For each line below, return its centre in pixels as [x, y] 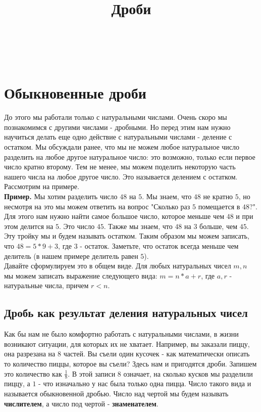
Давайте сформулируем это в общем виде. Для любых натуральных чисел [118, 266]
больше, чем [219, 226]
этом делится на [29, 226]
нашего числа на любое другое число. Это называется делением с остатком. [121, 176]
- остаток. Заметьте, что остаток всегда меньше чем [159, 245]
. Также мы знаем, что [138, 226]
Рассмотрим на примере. [42, 186]
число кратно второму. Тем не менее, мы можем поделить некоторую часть [120, 167]
